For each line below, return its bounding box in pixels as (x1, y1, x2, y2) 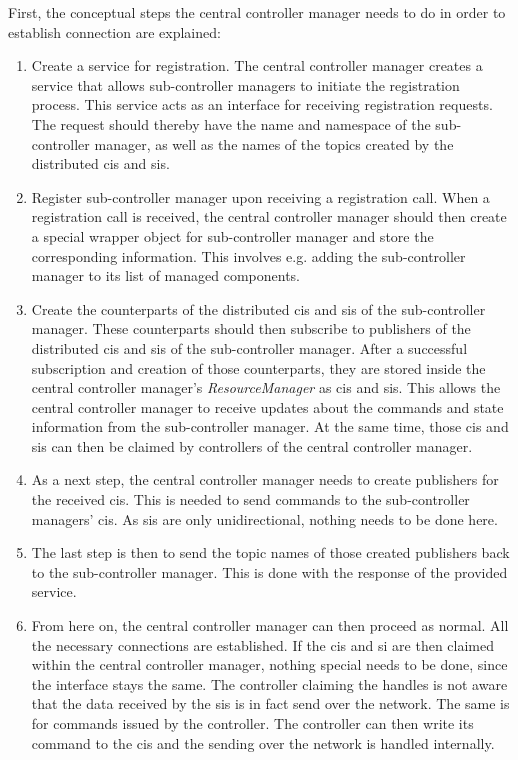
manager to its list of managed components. (31, 265, 300, 286)
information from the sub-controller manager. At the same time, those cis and (31, 416, 509, 437)
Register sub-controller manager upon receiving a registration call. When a (31, 186, 490, 207)
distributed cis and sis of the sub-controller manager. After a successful (31, 337, 468, 358)
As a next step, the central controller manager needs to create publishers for (31, 469, 499, 490)
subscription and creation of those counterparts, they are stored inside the (31, 357, 486, 378)
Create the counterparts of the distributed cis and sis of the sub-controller (31, 298, 486, 319)
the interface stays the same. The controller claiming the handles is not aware (31, 673, 508, 694)
